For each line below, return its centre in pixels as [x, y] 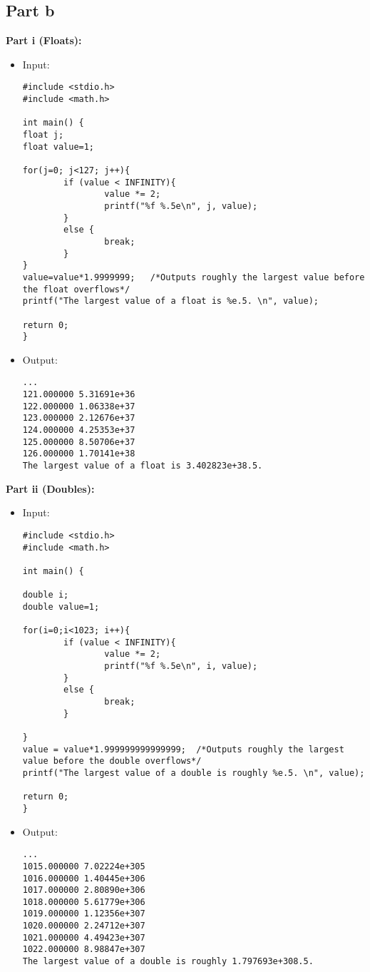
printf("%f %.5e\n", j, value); [181, 206]
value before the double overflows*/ [112, 761]
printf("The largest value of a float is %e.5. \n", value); [171, 301]
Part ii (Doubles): [50, 488]
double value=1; [61, 607]
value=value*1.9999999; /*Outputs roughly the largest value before [194, 277]
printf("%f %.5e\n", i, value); [181, 666]
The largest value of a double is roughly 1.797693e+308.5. [168, 962]
